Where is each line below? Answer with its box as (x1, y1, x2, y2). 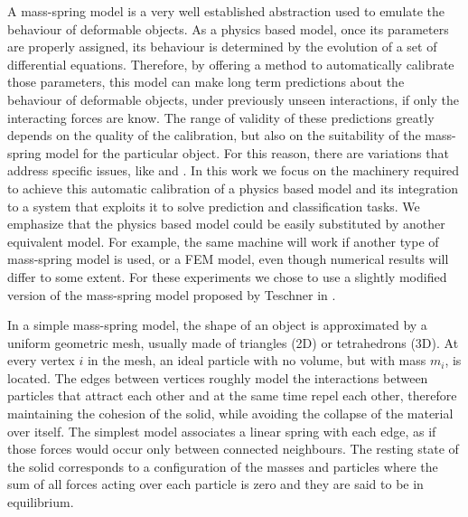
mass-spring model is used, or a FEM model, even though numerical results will (7, 249, 449, 268)
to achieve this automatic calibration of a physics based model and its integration (7, 178, 459, 197)
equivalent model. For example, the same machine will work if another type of (7, 231, 439, 250)
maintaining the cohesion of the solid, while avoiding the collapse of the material (7, 404, 454, 423)
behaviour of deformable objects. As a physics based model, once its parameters (7, 19, 449, 38)
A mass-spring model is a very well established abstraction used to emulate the (7, 2, 445, 20)
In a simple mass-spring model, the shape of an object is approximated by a (7, 315, 427, 334)
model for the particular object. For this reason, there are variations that (45, 143, 449, 162)
